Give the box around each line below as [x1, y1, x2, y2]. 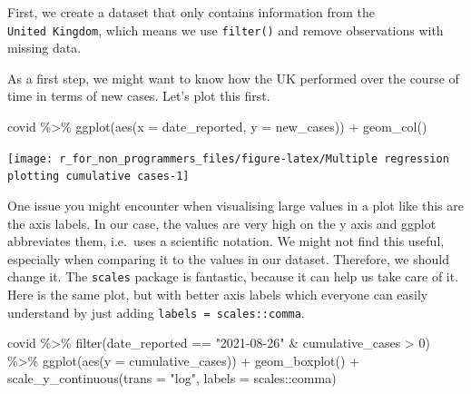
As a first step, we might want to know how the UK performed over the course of [7, 68, 459, 87]
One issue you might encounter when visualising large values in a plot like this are [7, 195, 465, 214]
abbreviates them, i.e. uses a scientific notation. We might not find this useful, [7, 231, 445, 251]
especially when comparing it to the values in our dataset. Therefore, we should [7, 249, 449, 268]
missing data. [7, 38, 82, 57]
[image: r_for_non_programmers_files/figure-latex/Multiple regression [7, 152, 449, 165]
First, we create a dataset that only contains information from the [7, 3, 376, 21]
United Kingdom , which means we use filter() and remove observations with [7, 20, 444, 39]
